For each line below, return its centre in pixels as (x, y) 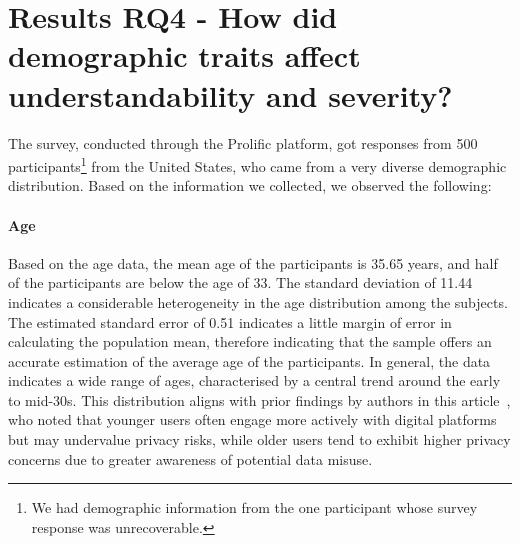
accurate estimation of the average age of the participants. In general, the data (249, 360)
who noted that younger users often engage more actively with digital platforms (252, 419)
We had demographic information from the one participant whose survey (254, 507)
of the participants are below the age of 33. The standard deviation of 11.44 (240, 282)
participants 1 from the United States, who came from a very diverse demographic (257, 164)
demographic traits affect (184, 55)
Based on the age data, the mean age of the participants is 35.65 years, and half (253, 262)
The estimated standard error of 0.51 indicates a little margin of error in (230, 321)
